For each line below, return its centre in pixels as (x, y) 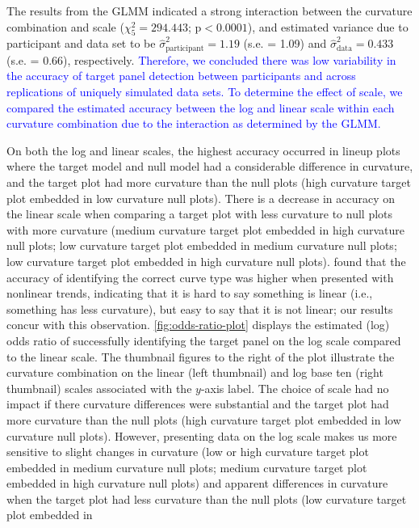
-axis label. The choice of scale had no (295, 388)
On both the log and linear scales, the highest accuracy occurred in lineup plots (203, 150)
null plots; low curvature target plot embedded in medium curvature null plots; (202, 245)
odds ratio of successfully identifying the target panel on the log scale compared (204, 340)
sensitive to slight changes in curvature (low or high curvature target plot (188, 452)
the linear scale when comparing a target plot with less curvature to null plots (200, 214)
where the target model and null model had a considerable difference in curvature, (210, 166)
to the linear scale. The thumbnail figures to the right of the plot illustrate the (201, 356)
